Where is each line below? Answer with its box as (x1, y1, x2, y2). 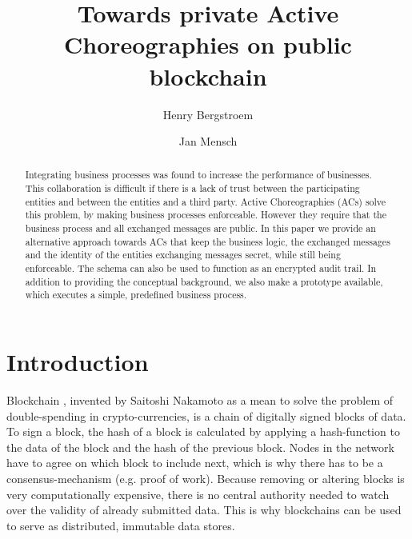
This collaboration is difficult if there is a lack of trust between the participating (25, 182, 360, 195)
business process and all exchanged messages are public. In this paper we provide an (25, 222, 376, 235)
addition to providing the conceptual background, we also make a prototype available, (25, 274, 383, 288)
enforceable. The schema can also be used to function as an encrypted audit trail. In (25, 262, 377, 275)
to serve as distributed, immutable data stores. (6, 517, 235, 533)
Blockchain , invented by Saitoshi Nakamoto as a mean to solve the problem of (6, 391, 394, 408)
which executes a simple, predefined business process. (25, 288, 247, 301)
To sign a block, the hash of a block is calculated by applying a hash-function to (6, 423, 400, 440)
